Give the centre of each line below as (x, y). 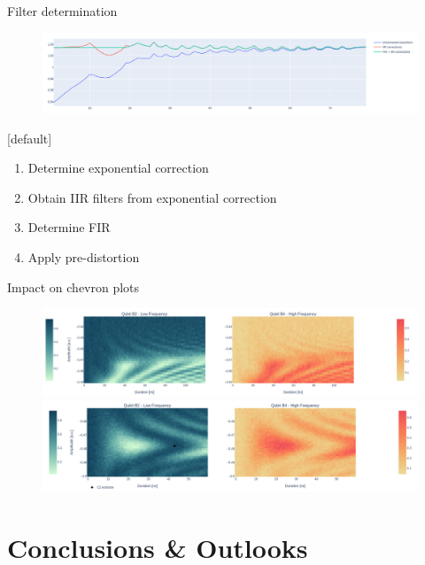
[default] (30, 138)
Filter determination (62, 11)
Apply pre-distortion (84, 257)
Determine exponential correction (118, 168)
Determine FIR (69, 227)
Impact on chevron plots (73, 286)
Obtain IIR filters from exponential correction (152, 197)
